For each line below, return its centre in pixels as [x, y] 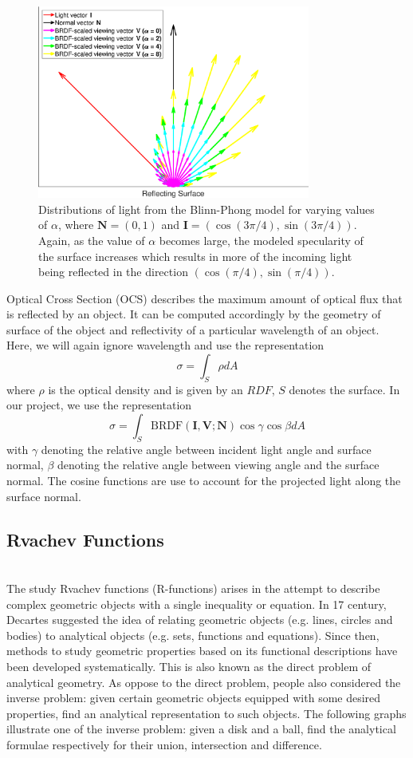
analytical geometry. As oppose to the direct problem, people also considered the [204, 682]
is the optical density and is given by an [146, 389]
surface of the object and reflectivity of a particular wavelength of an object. [193, 329]
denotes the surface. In [344, 389]
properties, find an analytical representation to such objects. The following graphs [206, 713]
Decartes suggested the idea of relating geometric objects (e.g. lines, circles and [200, 620]
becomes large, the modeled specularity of [261, 240]
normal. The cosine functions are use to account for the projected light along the [204, 481]
